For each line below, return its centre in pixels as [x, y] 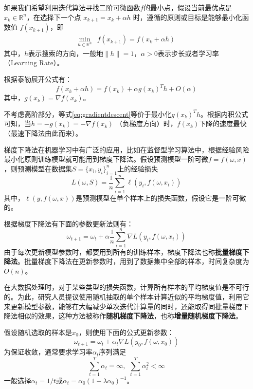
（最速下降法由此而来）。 [43, 133]
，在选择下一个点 [54, 17]
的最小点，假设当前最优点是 [188, 7]
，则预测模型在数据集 [38, 168]
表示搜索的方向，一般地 [66, 53]
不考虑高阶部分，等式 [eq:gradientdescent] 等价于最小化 [88, 114]
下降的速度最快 [223, 123]
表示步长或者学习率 [188, 53]
